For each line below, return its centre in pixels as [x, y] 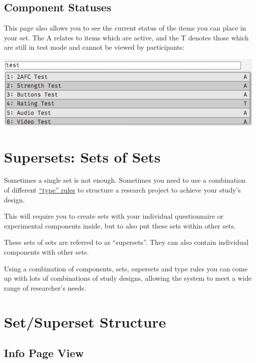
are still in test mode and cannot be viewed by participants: [94, 47]
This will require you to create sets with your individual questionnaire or [114, 216]
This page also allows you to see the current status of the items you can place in [125, 28]
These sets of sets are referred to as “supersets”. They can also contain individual [126, 242]
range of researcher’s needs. [45, 287]
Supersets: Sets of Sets [82, 156]
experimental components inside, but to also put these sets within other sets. [120, 225]
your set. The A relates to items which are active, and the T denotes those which [127, 37]
